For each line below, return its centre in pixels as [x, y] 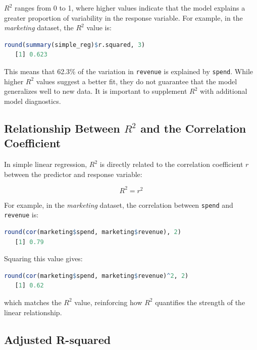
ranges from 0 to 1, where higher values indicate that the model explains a [130, 8]
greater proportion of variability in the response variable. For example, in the [123, 17]
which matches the [33, 302]
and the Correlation [193, 128]
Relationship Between [62, 128]
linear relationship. [33, 312]
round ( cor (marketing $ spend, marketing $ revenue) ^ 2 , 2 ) [96, 276]
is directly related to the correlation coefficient [171, 164]
